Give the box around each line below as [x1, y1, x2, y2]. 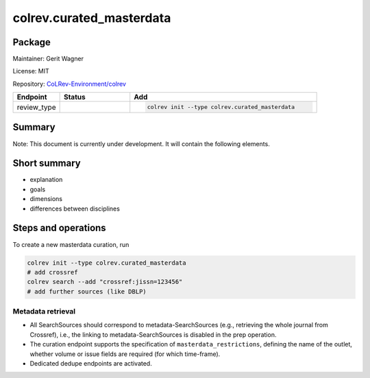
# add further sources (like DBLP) [27, 287, 147, 295]
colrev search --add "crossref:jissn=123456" [27, 278, 183, 286]
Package [12, 36, 51, 48]
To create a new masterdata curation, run [12, 240, 129, 248]
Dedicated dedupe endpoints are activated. [29, 359, 152, 367]
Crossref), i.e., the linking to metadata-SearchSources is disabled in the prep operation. [29, 330, 277, 339]
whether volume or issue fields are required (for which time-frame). [29, 350, 221, 358]
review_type [16, 102, 56, 112]
